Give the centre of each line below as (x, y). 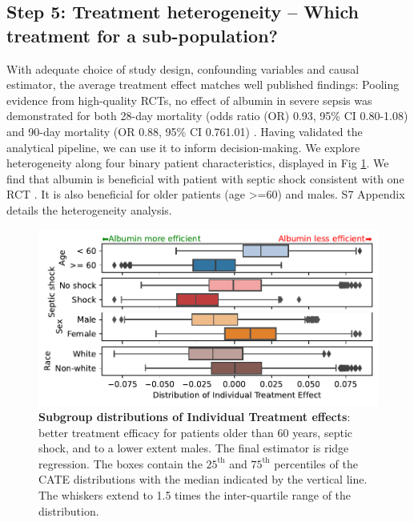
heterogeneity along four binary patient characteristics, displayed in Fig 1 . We (198, 163)
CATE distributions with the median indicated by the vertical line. (203, 479)
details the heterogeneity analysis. (89, 209)
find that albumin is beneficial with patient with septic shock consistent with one (205, 178)
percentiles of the (316, 463)
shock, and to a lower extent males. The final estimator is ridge (194, 448)
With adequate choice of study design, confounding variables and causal (183, 68)
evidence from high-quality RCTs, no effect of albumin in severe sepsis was (189, 100)
